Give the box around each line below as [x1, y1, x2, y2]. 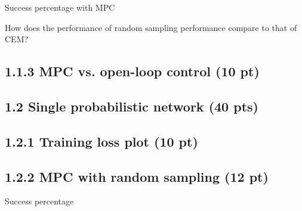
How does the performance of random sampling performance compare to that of [5, 21, 297, 33]
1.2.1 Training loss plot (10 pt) [5, 132, 198, 150]
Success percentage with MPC [5, 1, 115, 13]
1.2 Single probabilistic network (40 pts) [5, 97, 258, 115]
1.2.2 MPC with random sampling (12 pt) [5, 167, 269, 185]
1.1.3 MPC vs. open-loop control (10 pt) [5, 62, 260, 80]
